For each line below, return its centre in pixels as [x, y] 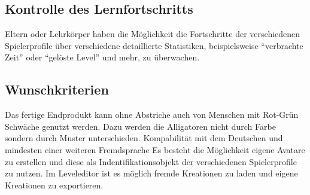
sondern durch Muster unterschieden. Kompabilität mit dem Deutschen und [144, 138]
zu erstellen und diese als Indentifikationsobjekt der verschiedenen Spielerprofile [151, 161]
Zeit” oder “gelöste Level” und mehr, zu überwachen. [102, 57]
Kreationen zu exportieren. [54, 185]
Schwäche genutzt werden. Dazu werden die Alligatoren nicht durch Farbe [140, 126]
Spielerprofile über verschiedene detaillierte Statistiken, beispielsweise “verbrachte [154, 45]
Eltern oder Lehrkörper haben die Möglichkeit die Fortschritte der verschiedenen [153, 34]
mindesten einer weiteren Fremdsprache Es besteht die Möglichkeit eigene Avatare [155, 149]
